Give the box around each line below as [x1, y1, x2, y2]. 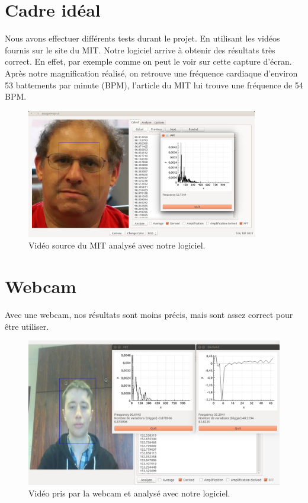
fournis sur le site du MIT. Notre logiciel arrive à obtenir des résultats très [5, 43, 275, 56]
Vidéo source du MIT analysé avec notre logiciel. [28, 239, 206, 251]
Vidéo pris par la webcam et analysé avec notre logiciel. [28, 487, 230, 499]
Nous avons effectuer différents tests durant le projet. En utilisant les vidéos [5, 32, 280, 44]
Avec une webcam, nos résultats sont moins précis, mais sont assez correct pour [5, 308, 293, 321]
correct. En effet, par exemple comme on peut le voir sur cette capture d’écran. [5, 55, 292, 68]
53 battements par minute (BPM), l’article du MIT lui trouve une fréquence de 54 [5, 78, 303, 91]
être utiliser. [5, 320, 49, 332]
